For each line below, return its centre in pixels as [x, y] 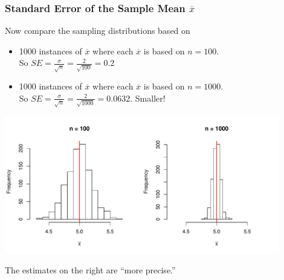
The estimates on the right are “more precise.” [90, 270]
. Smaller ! [148, 98]
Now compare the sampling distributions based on [98, 31]
